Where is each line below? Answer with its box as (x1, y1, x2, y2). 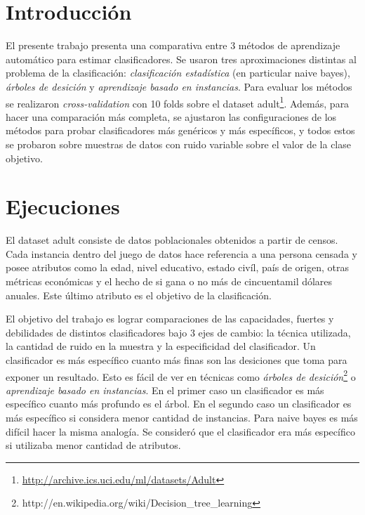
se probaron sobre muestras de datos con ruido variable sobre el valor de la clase (6, 136, 351, 151)
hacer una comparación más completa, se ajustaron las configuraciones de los (6, 109, 337, 124)
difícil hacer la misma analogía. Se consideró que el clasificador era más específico (6, 424, 355, 438)
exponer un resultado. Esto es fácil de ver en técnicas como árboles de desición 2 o (6, 367, 356, 384)
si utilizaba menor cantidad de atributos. (6, 438, 181, 452)
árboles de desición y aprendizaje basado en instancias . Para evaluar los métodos (6, 79, 352, 93)
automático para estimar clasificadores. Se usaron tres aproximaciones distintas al (6, 51, 357, 66)
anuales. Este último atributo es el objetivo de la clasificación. (6, 287, 272, 302)
